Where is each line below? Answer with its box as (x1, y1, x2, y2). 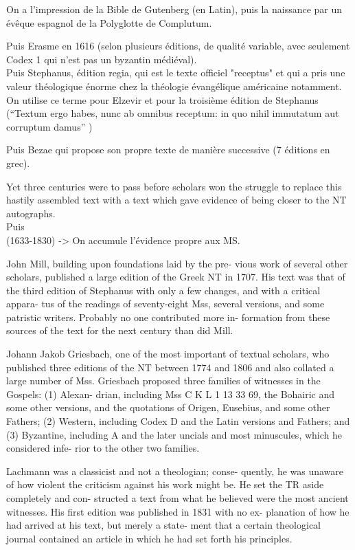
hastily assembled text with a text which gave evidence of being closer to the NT (6, 192, 347, 207)
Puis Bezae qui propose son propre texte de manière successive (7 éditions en (6, 142, 330, 157)
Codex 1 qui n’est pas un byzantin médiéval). (6, 52, 197, 66)
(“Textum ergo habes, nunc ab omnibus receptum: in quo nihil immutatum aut (6, 106, 339, 120)
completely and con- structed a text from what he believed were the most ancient (6, 491, 349, 505)
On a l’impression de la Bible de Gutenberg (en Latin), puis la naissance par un (6, 2, 343, 16)
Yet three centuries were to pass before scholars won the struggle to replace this (6, 179, 342, 193)
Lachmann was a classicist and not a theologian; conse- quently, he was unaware (6, 463, 344, 478)
